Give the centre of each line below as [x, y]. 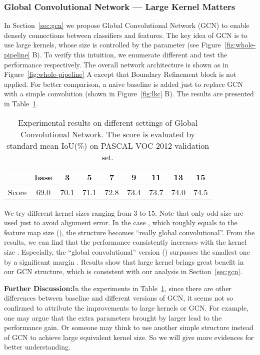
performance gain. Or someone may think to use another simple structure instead [129, 327]
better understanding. [37, 347]
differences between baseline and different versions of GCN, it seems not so [119, 298]
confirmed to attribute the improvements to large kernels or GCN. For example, [126, 307]
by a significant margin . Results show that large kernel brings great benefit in [124, 261]
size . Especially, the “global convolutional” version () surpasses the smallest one [127, 251]
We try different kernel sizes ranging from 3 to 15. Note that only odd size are [124, 212]
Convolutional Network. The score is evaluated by [108, 134]
